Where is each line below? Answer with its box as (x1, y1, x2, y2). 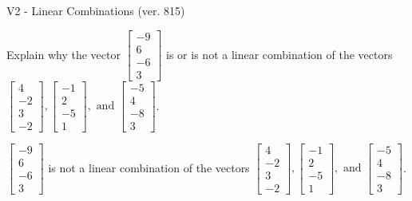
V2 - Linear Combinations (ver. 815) (6, 2, 185, 18)
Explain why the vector (6, 45, 121, 62)
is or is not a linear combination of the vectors (166, 45, 393, 62)
